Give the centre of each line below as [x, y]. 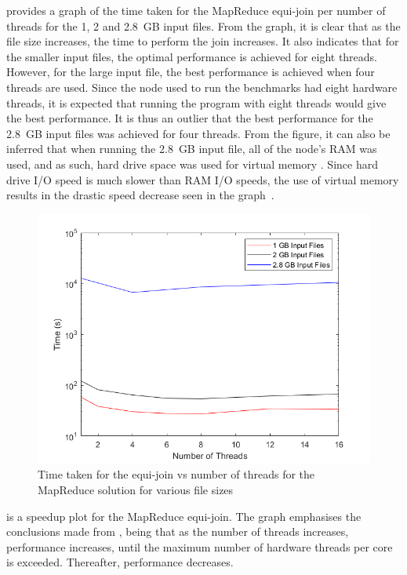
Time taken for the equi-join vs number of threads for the [176, 474]
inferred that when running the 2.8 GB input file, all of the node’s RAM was [192, 149]
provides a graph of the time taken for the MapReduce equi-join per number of [196, 10]
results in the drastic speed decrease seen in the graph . [140, 195]
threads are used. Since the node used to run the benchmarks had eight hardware [202, 87]
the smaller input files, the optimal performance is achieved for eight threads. [192, 56]
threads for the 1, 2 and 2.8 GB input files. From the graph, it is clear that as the [203, 25]
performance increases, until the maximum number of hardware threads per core [200, 546]
